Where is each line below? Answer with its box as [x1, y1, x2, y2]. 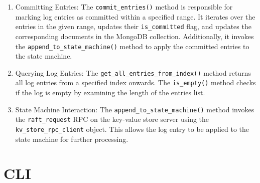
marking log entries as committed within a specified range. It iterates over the [15, 11, 255, 22]
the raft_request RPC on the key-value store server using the [15, 114, 209, 124]
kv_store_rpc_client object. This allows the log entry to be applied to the [15, 123, 249, 134]
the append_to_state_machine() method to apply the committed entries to [15, 41, 249, 51]
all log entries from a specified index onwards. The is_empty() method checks [15, 77, 256, 88]
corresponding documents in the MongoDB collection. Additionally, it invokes [15, 31, 254, 41]
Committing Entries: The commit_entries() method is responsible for [15, 2, 233, 12]
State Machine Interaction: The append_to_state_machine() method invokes [15, 104, 254, 114]
